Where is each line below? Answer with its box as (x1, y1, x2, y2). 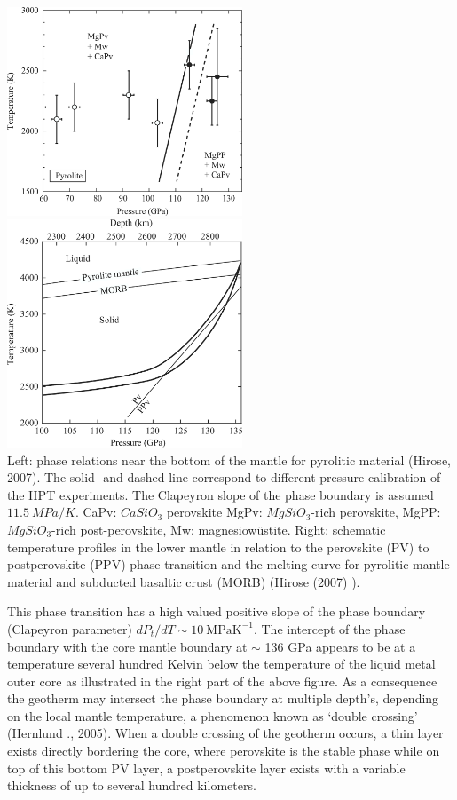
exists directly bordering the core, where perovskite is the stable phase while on (7, 741, 440, 760)
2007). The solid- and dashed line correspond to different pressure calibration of (7, 468, 441, 487)
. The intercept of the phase (253, 619, 406, 638)
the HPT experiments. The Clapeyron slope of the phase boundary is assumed (7, 485, 434, 503)
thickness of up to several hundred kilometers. (7, 776, 256, 795)
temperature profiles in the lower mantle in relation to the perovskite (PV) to (7, 537, 429, 556)
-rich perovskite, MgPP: (311, 503, 441, 521)
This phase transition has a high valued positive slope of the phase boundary (7, 602, 426, 621)
